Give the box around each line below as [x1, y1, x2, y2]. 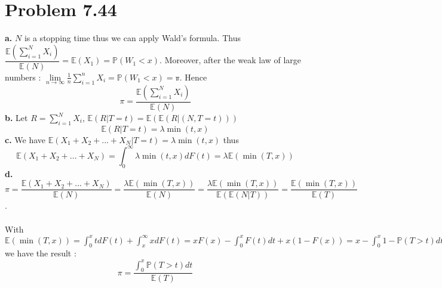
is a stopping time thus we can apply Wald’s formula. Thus [24, 32, 241, 44]
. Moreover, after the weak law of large [159, 54, 302, 66]
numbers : [5, 70, 41, 83]
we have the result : [5, 247, 76, 259]
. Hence [179, 70, 207, 83]
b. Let [5, 112, 28, 123]
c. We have [5, 133, 46, 145]
